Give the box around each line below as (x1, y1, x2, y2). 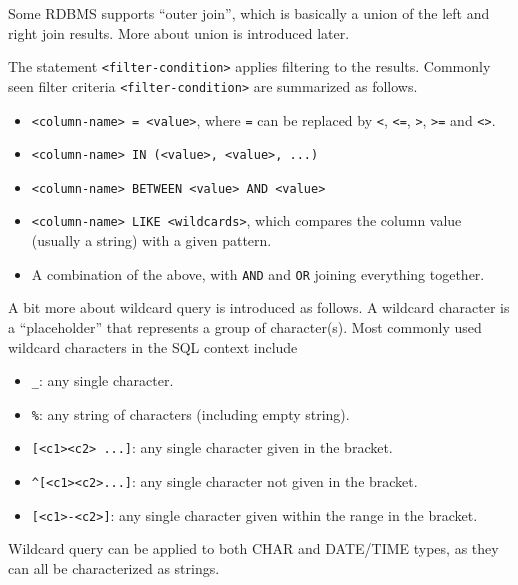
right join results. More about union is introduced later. (8, 22, 350, 43)
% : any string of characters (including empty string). (31, 403, 350, 424)
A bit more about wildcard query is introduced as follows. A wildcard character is (8, 297, 510, 318)
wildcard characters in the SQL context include (8, 336, 298, 357)
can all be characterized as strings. (8, 558, 220, 579)
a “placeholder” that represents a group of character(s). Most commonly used (8, 316, 482, 337)
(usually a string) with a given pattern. (31, 230, 272, 251)
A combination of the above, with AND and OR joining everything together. (31, 263, 485, 284)
